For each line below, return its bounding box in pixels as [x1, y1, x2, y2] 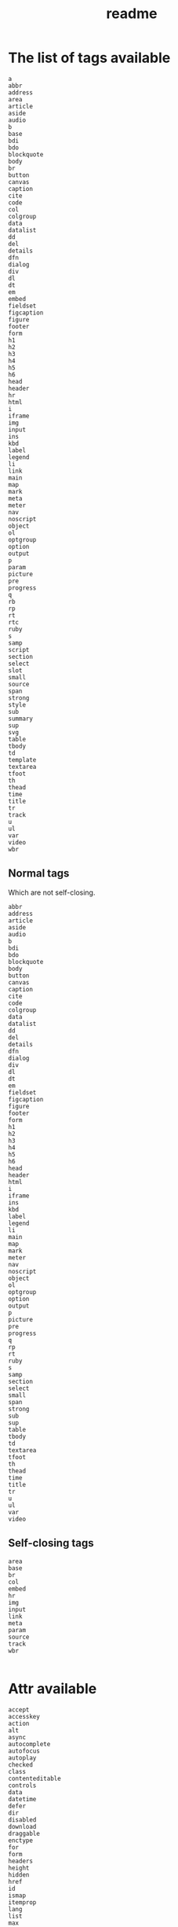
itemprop [8, 1898, 37, 1907]
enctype [8, 1837, 34, 1844]
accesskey [8, 1712, 41, 1720]
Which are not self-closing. [8, 888, 96, 897]
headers [8, 1857, 34, 1865]
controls [8, 1782, 37, 1789]
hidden [8, 1870, 30, 1879]
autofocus [8, 1747, 41, 1755]
